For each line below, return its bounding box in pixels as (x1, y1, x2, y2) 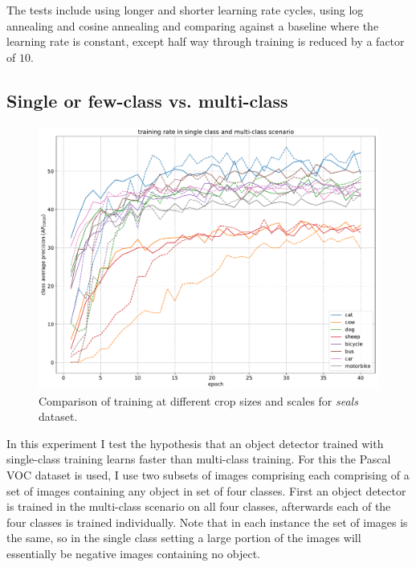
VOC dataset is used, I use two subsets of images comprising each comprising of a (6, 467, 410, 483)
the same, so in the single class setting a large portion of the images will (6, 529, 361, 546)
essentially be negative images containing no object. (6, 545, 260, 562)
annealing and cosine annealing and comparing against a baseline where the (6, 17, 379, 34)
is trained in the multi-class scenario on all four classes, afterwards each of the (6, 498, 391, 515)
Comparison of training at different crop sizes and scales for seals (39, 392, 358, 409)
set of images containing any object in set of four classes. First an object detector (6, 482, 406, 499)
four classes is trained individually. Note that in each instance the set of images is (6, 513, 408, 530)
